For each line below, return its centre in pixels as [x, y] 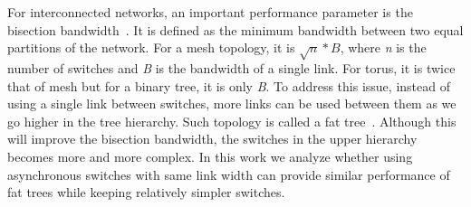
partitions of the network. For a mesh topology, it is [151, 47]
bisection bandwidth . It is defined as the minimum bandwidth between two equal [235, 29]
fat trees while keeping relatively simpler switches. [146, 192]
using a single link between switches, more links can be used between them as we [232, 103]
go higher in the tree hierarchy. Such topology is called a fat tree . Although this [232, 121]
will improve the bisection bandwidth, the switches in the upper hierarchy [212, 139]
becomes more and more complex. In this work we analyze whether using [210, 156]
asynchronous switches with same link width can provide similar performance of [229, 174]
